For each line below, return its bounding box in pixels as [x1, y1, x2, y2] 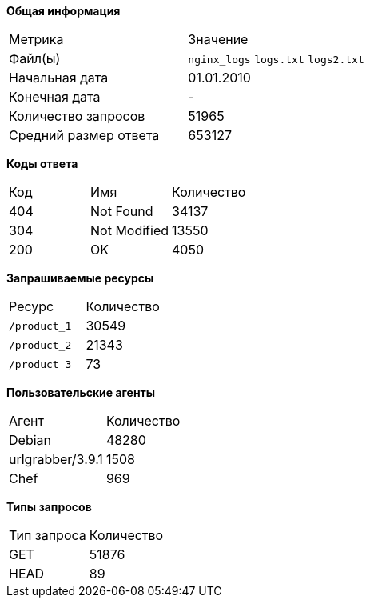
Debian [9, 432, 51, 448]
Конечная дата [9, 89, 101, 105]
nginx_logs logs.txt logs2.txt [188, 54, 364, 66]
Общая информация [6, 4, 121, 18]
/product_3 [9, 358, 72, 370]
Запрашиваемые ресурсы [6, 271, 154, 285]
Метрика [9, 31, 64, 47]
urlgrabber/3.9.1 [9, 451, 103, 467]
